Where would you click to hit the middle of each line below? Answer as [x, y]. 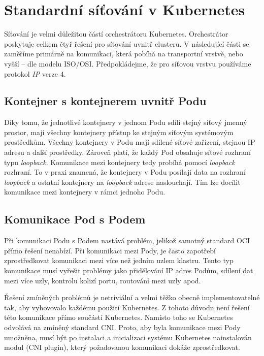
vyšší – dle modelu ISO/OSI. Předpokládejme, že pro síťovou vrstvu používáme [128, 63]
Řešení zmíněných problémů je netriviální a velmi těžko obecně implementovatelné [132, 297]
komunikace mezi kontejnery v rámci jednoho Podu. [85, 192]
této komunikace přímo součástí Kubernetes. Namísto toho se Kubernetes [119, 317]
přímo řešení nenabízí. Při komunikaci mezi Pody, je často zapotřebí [110, 250]
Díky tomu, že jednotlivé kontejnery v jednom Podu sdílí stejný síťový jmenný [126, 122]
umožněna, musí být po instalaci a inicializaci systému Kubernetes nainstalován [128, 337]
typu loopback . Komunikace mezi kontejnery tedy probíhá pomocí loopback [120, 162]
